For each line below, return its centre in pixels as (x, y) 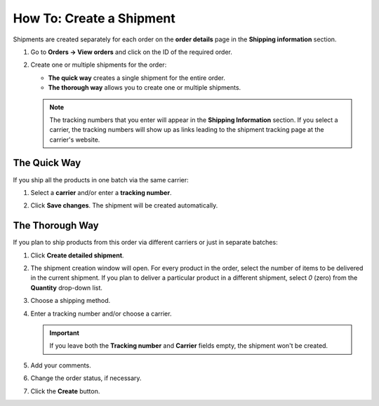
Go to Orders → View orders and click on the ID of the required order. (132, 52)
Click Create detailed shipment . (77, 255)
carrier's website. (75, 140)
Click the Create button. (65, 391)
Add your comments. (61, 365)
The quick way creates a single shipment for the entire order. (137, 78)
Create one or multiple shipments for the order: (99, 65)
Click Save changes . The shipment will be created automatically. (124, 205)
